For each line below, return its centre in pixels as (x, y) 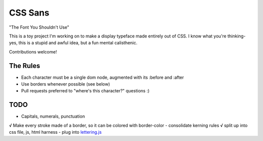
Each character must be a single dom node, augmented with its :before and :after (103, 77)
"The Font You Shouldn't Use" (39, 27)
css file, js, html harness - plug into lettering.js (55, 132)
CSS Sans (29, 13)
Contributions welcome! (33, 52)
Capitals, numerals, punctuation (53, 116)
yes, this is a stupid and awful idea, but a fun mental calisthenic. (73, 43)
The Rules (25, 66)
